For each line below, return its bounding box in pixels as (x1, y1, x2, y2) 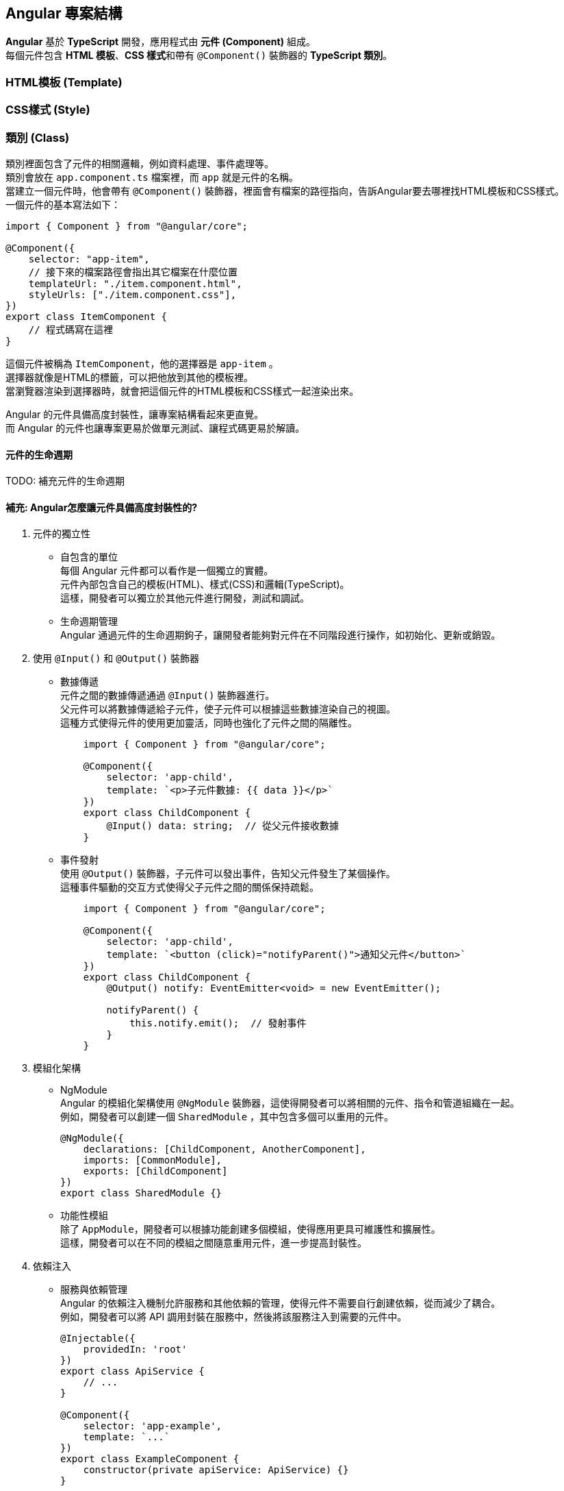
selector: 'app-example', (83, 1420, 222, 1432)
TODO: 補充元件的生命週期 (5, 475, 125, 487)
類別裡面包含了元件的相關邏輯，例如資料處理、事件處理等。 (5, 157, 274, 169)
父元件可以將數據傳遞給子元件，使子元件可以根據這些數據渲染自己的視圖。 (60, 703, 396, 715)
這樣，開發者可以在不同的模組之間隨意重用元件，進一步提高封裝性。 (60, 1237, 367, 1249)
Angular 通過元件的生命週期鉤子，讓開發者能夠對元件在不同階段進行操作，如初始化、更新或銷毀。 (60, 629, 501, 641)
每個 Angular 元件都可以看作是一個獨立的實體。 (60, 565, 274, 577)
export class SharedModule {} (60, 1187, 222, 1199)
